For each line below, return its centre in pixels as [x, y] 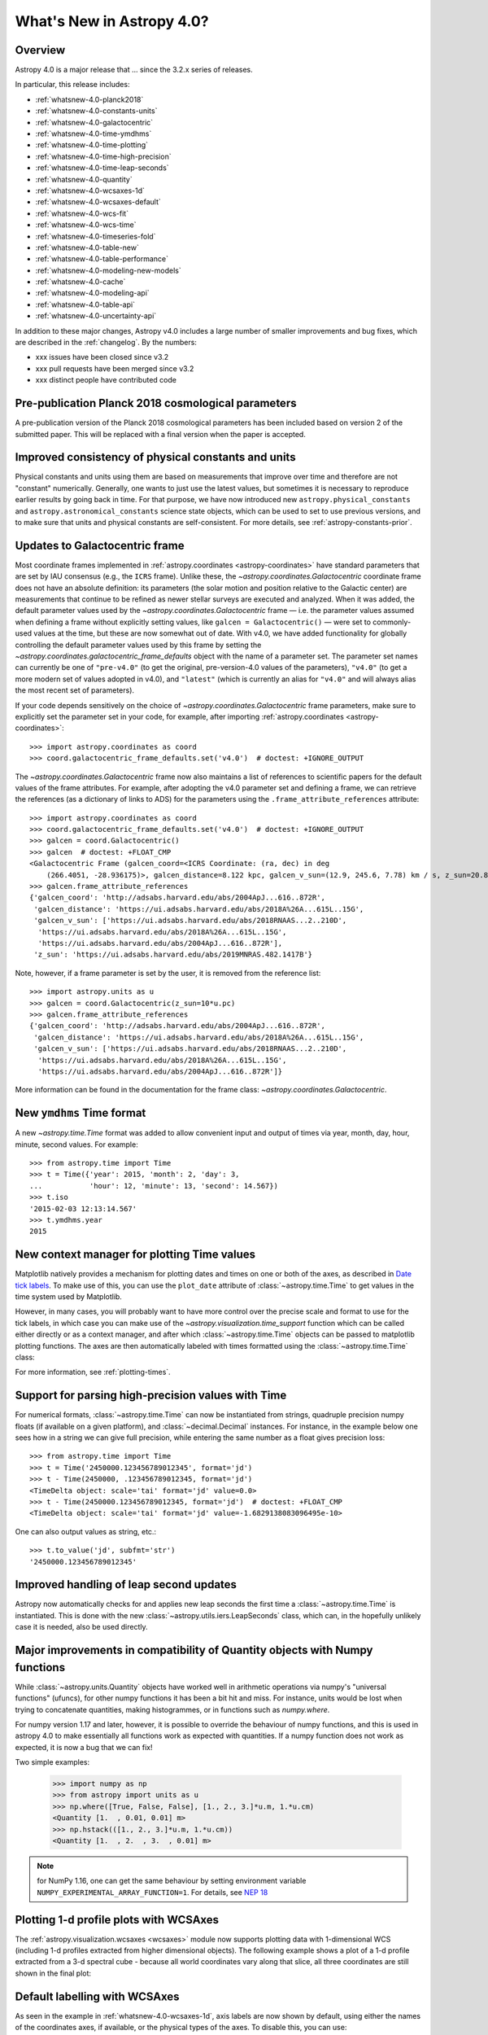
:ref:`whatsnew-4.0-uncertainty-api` [96, 316]
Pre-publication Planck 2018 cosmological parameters [156, 403]
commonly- [392, 622]
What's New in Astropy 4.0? [112, 21]
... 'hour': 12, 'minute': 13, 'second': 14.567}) [154, 1186]
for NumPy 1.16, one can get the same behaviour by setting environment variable [172, 1881]
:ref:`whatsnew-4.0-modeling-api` [92, 293]
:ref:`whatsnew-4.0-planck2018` [89, 99]
